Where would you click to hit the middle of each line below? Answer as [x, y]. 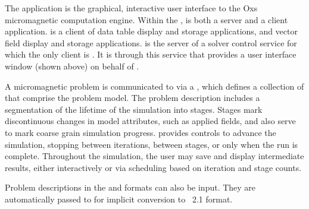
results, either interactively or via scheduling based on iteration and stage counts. [153, 167]
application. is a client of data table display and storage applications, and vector [151, 31]
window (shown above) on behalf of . [72, 66]
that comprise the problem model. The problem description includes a [132, 98]
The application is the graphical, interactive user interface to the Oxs [131, 8]
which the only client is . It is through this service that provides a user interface [151, 54]
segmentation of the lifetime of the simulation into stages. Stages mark [134, 109]
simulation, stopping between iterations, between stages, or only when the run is [152, 144]
